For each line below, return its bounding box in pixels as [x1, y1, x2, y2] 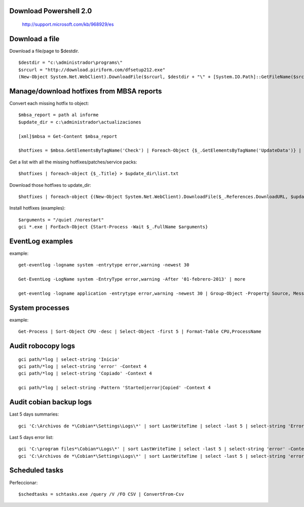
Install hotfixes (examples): [9, 205, 66, 211]
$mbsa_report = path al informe [18, 112, 99, 118]
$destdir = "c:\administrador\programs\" [18, 60, 123, 65]
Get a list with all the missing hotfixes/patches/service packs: [9, 159, 137, 165]
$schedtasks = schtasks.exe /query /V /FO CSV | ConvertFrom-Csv [18, 491, 184, 497]
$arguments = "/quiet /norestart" [18, 217, 104, 223]
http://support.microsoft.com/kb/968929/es [22, 21, 114, 27]
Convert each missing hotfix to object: [9, 100, 89, 106]
